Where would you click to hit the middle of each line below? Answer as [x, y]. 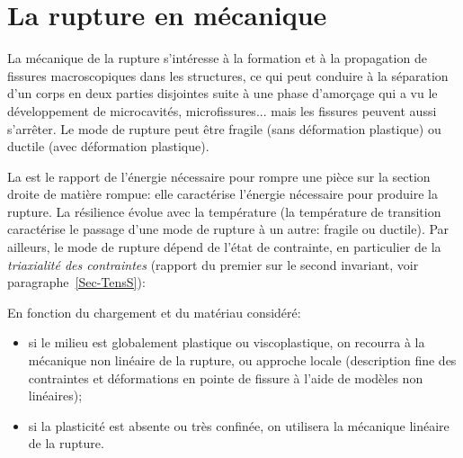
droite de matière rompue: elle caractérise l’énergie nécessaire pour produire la [223, 194]
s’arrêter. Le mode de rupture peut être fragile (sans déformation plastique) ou [224, 128]
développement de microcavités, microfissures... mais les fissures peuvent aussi [222, 110]
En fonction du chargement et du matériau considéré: [154, 312]
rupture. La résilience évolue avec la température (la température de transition [224, 211]
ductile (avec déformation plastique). [108, 146]
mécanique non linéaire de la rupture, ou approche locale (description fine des [242, 360]
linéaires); [55, 395]
